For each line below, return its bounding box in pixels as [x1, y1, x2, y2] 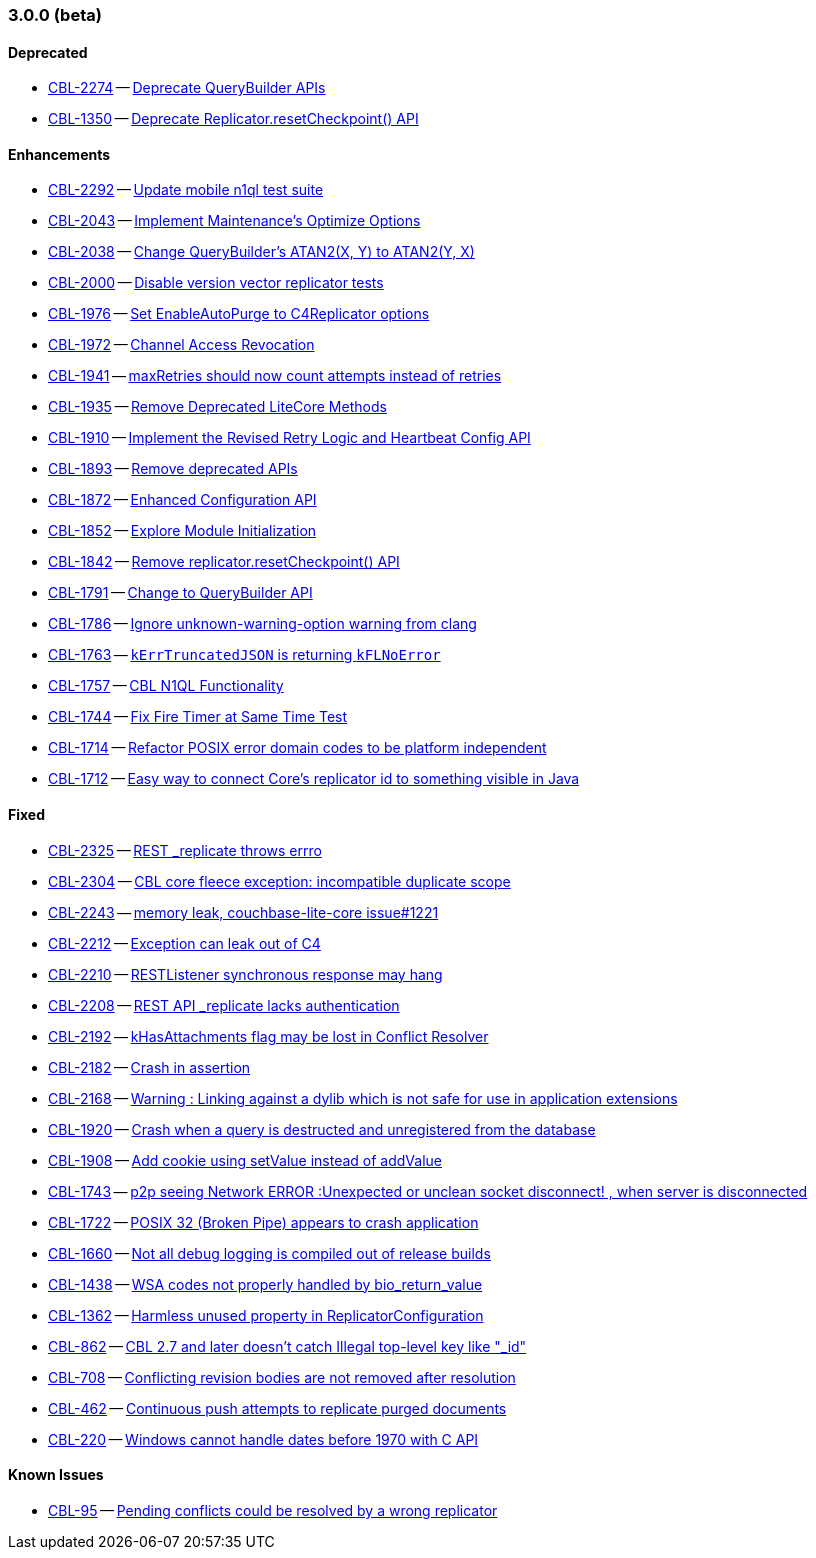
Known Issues [8, 1466, 104, 1484]
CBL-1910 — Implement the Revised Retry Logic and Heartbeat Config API [48, 429, 531, 447]
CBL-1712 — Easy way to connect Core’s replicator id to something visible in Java [48, 770, 580, 788]
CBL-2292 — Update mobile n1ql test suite [48, 181, 324, 199]
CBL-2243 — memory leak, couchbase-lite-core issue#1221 [48, 903, 439, 921]
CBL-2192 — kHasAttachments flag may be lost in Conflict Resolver [48, 1027, 489, 1045]
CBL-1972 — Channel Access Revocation [48, 336, 315, 354]
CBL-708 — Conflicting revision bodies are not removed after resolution [48, 1368, 516, 1386]
